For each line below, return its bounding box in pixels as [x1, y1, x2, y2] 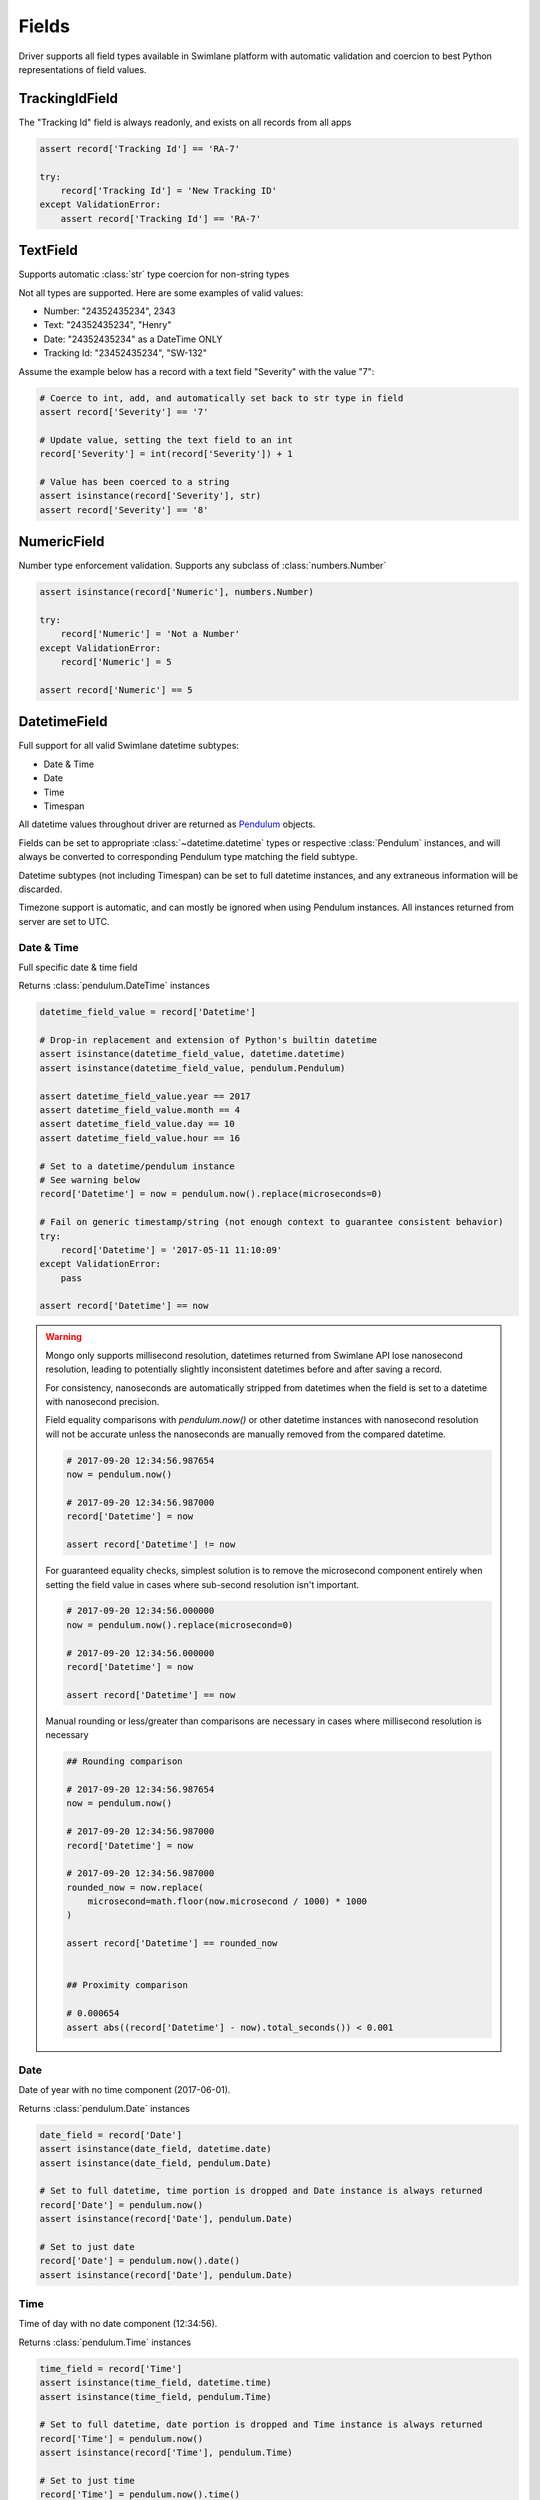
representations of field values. [18, 63, 147, 75]
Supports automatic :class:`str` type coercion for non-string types [18, 268, 290, 280]
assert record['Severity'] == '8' [39, 504, 209, 515]
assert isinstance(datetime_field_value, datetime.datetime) [39, 1048, 346, 1060]
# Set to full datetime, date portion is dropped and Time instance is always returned [39, 2419, 483, 2430]
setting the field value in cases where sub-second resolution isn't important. [45, 1578, 360, 1590]
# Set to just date [39, 2241, 135, 2252]
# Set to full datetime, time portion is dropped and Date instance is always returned [39, 2185, 483, 2197]
